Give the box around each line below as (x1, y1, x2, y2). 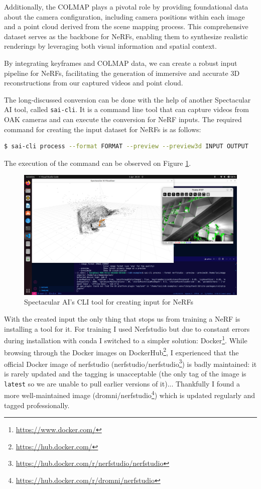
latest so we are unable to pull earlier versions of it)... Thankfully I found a (4, 378, 240, 388)
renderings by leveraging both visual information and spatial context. (4, 41, 217, 51)
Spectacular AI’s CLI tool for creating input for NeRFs (24, 297, 193, 307)
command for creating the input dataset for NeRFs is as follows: (4, 124, 201, 134)
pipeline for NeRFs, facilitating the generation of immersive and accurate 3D (4, 67, 240, 78)
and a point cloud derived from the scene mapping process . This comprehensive (4, 21, 248, 32)
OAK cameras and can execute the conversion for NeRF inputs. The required (4, 114, 242, 124)
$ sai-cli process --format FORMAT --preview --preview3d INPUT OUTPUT (4, 143, 248, 150)
